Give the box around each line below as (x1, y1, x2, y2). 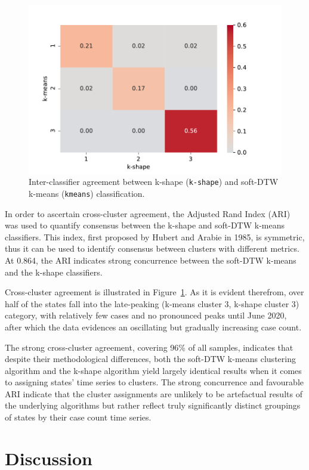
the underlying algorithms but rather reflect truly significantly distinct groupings (5, 399, 301, 412)
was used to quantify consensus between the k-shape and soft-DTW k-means (5, 219, 285, 231)
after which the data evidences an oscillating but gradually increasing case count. (5, 320, 302, 333)
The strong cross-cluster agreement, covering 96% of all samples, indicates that (5, 341, 293, 353)
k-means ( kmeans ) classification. (29, 187, 145, 199)
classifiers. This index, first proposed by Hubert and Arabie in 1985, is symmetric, (5, 230, 305, 243)
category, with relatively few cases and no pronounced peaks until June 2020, (5, 309, 287, 321)
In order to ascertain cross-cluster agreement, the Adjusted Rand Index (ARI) (5, 207, 291, 219)
